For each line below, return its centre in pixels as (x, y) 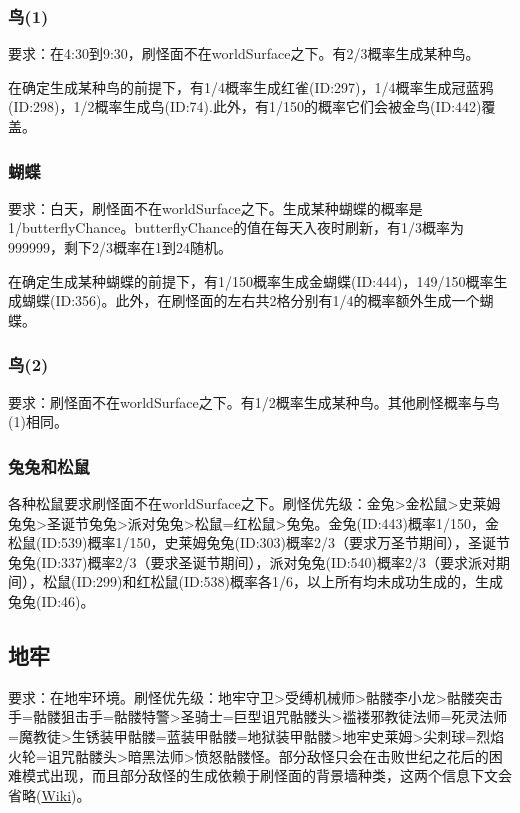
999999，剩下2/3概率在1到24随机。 (120, 247)
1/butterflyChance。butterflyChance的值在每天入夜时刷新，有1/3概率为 (236, 227)
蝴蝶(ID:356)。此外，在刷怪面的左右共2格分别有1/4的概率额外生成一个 (250, 300)
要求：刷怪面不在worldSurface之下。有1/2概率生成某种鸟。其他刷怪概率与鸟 (254, 401)
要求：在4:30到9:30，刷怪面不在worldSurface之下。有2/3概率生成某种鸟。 (244, 53)
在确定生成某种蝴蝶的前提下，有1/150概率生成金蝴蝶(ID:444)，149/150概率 (251, 280)
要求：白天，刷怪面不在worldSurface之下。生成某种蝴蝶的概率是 (215, 207)
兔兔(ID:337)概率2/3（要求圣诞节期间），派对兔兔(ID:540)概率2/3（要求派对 (252, 561)
